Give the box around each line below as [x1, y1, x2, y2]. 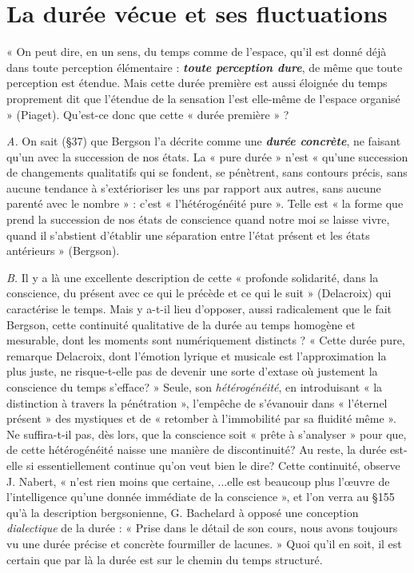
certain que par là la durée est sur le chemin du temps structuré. [6, 551, 323, 567]
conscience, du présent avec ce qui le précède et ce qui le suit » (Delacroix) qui [6, 285, 392, 301]
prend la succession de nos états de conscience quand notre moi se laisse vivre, [6, 211, 390, 228]
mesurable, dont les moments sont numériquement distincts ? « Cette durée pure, [6, 332, 405, 348]
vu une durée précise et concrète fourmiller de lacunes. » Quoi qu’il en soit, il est [6, 535, 402, 551]
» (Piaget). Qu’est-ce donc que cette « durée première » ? [6, 105, 289, 122]
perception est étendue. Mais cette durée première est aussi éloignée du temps [6, 74, 388, 91]
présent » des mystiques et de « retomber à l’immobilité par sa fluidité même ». [6, 410, 396, 427]
